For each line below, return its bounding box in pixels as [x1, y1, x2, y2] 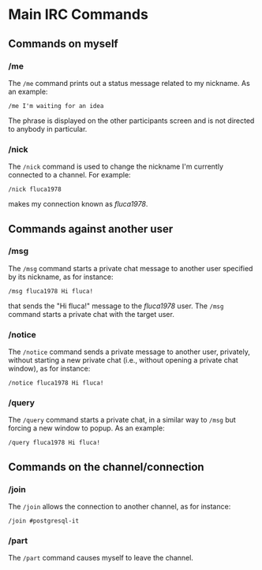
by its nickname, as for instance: [8, 272, 114, 281]
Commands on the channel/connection [8, 460, 204, 474]
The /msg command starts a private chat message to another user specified [8, 263, 253, 273]
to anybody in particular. [8, 124, 88, 133]
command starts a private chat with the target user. [8, 309, 175, 319]
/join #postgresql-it [8, 517, 80, 525]
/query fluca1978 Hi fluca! [8, 439, 101, 447]
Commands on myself [8, 37, 118, 50]
